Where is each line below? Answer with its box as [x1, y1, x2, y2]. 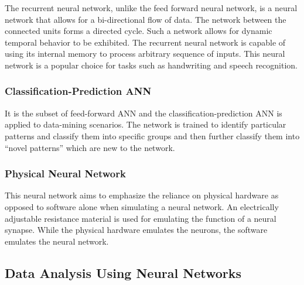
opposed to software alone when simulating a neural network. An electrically [5, 200, 279, 212]
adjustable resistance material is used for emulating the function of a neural [5, 212, 276, 224]
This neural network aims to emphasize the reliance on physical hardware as [5, 189, 279, 201]
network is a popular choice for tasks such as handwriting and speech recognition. [5, 59, 298, 71]
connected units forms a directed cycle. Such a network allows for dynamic [5, 25, 272, 37]
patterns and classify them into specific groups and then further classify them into [5, 129, 300, 142]
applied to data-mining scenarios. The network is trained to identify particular [5, 118, 286, 131]
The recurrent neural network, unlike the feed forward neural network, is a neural [5, 2, 298, 13]
